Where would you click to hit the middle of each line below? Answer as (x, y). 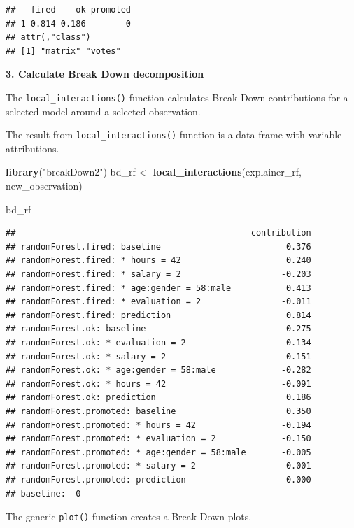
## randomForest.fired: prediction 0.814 (158, 315)
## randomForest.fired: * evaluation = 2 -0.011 (158, 302)
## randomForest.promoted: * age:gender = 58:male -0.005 (158, 452)
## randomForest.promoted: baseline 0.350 (158, 411)
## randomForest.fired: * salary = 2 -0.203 (158, 274)
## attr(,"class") (48, 37)
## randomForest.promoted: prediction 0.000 (158, 479)
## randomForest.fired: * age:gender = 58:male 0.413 (158, 288)
